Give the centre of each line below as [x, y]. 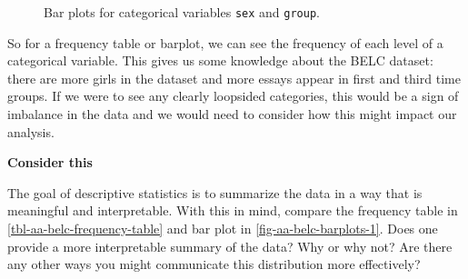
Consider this [50, 162]
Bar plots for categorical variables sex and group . [182, 12]
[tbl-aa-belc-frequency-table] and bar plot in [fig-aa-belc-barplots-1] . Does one [223, 228]
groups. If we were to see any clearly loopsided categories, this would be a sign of [233, 96]
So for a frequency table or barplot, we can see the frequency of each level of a [225, 42]
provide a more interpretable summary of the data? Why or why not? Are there [230, 246]
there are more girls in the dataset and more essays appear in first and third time [234, 78]
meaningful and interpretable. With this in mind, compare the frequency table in [233, 210]
